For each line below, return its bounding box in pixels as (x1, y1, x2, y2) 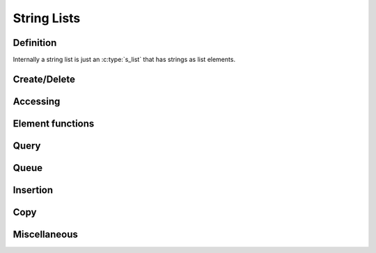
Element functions (13, 117, 95, 129)
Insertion (13, 184, 54, 196)
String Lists (13, 10, 81, 26)
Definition (13, 37, 57, 49)
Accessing (13, 95, 61, 107)
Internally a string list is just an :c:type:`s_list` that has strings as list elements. (13, 56, 236, 64)
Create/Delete (13, 73, 76, 85)
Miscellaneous (13, 228, 78, 240)
